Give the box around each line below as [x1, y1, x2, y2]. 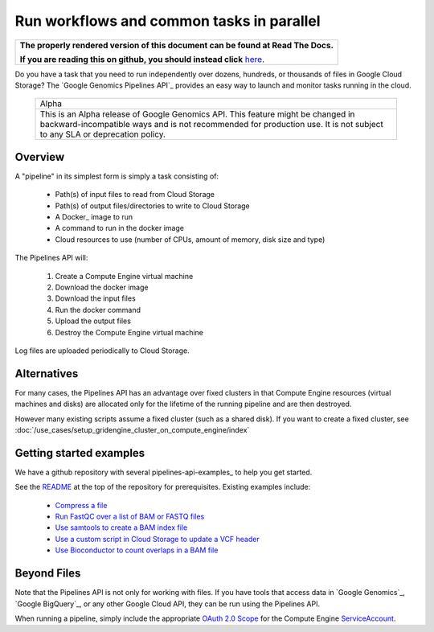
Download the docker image [55, 282, 149, 292]
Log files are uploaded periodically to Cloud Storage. [14, 346, 190, 355]
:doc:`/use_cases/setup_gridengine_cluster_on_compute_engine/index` [14, 425, 250, 434]
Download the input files [55, 293, 136, 303]
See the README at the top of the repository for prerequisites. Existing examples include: [14, 482, 311, 492]
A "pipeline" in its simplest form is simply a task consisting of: [14, 171, 219, 181]
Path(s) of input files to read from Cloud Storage [55, 190, 215, 199]
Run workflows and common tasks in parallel [14, 12, 321, 30]
